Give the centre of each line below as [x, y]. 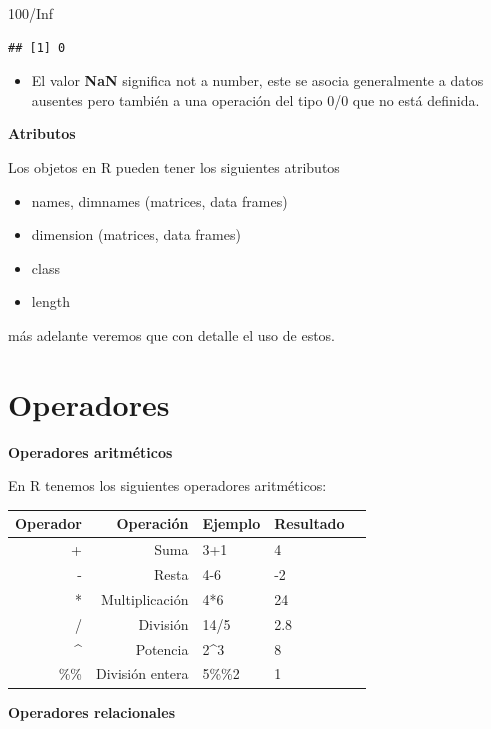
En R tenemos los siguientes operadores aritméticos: [167, 485]
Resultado [309, 523]
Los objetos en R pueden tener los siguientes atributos [174, 166]
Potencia [162, 648]
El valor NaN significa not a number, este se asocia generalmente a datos [257, 80]
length [50, 301]
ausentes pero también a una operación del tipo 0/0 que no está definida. [255, 99]
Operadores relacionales [92, 711]
